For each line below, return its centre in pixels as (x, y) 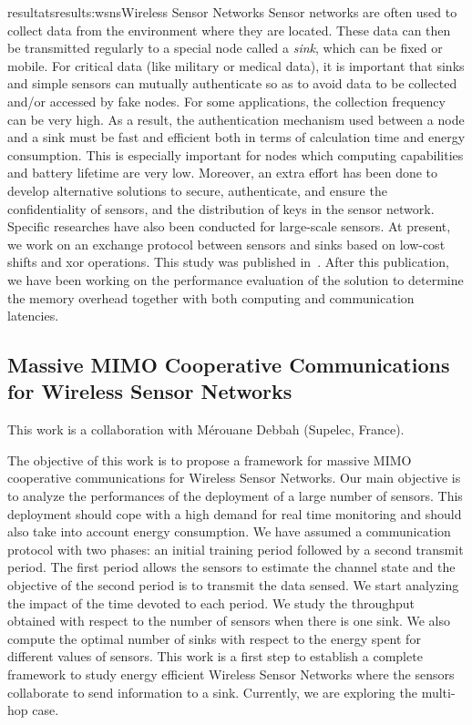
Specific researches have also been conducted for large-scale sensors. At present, (229, 226)
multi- (438, 692)
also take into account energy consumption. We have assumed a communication (229, 531)
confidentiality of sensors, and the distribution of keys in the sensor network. (221, 208)
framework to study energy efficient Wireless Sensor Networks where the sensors (231, 674)
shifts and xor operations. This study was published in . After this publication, (228, 262)
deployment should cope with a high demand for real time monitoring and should (235, 513)
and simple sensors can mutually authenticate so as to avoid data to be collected (232, 83)
